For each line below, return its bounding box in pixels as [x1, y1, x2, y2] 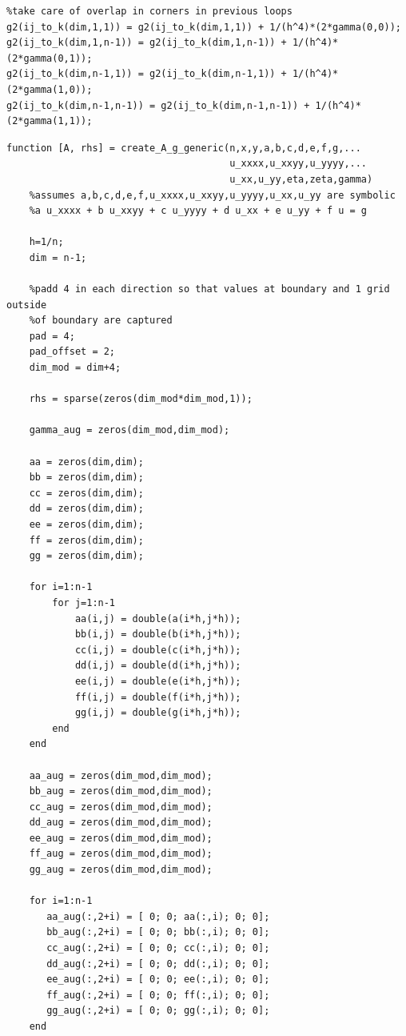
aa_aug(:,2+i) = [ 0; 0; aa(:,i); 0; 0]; [46, 910, 270, 922]
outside [6, 299, 47, 311]
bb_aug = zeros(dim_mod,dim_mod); [29, 785, 213, 797]
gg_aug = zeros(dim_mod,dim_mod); [29, 864, 213, 876]
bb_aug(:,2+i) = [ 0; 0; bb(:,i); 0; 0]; [46, 926, 270, 938]
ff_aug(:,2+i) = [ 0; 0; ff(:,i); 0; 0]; [46, 989, 270, 1001]
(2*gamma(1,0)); [6, 83, 93, 95]
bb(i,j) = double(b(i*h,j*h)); [74, 628, 241, 640]
